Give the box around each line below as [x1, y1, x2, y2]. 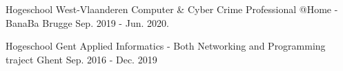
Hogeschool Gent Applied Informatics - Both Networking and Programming [6, 39, 326, 53]
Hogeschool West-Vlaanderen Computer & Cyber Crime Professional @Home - [6, 2, 338, 16]
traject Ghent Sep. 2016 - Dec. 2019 [6, 52, 157, 66]
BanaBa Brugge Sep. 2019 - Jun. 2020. [6, 15, 169, 30]
